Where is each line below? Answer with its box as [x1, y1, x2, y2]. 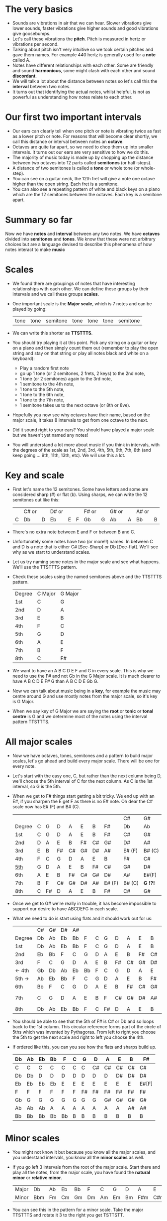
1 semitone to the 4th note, [19, 381, 75, 387]
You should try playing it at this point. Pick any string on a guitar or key [12, 340, 158, 346]
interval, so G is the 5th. [12, 783, 61, 789]
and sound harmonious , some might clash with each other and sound [12, 67, 156, 73]
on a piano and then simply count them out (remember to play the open [12, 345, 159, 351]
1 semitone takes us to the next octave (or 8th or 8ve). [19, 402, 131, 408]
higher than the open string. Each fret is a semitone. [12, 181, 119, 187]
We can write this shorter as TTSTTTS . [12, 330, 93, 336]
